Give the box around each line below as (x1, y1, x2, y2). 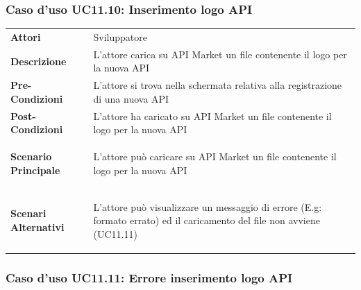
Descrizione (10, 53, 67, 68)
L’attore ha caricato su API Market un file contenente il (93, 108, 332, 123)
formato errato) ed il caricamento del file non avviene (93, 213, 320, 228)
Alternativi (10, 219, 65, 234)
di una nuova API (93, 91, 169, 105)
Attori (10, 29, 41, 44)
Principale (10, 162, 60, 177)
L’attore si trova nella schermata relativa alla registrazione (93, 78, 342, 92)
